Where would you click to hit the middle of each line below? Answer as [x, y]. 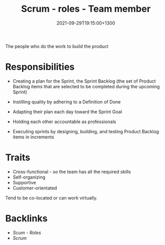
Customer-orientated [35, 188]
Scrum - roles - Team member [86, 9]
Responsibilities [40, 67]
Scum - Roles [27, 232]
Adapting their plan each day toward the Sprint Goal [67, 112]
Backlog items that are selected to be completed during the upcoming [86, 86]
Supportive [24, 182]
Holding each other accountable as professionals [64, 121]
